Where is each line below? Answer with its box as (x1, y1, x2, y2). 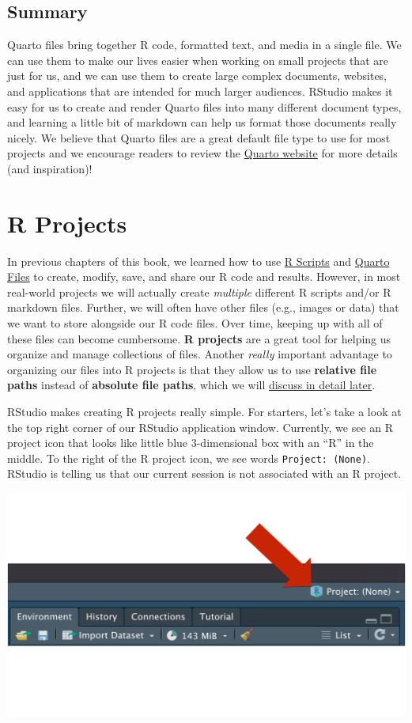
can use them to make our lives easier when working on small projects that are (7, 51, 388, 68)
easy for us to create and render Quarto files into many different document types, (7, 98, 402, 115)
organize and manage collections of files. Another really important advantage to (7, 346, 392, 362)
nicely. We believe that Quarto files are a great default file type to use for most (7, 129, 391, 146)
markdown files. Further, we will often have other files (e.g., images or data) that (7, 299, 399, 316)
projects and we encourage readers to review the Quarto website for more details (7, 145, 398, 161)
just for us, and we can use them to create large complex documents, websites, (7, 67, 387, 84)
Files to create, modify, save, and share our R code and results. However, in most (7, 268, 401, 285)
